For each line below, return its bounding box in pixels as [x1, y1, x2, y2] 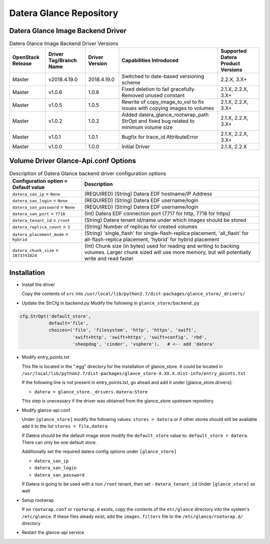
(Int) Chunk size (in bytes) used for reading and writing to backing [84, 242, 239, 249]
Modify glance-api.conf [21, 407, 70, 413]
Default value [12, 184, 45, 191]
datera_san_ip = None [12, 190, 60, 197]
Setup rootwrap [21, 497, 54, 503]
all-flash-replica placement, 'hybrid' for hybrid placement [84, 236, 219, 243]
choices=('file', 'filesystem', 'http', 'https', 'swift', [48, 327, 197, 333]
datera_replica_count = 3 [12, 223, 70, 230]
